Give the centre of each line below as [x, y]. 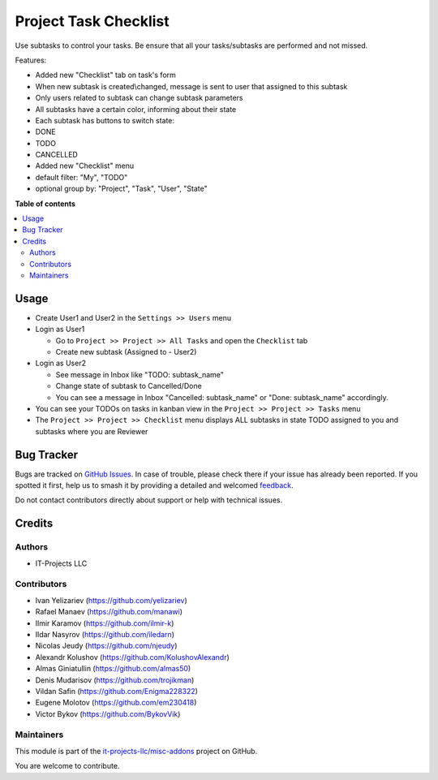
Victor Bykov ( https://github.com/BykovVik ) [108, 713]
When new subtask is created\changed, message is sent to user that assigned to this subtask [191, 86]
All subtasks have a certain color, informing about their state [136, 109]
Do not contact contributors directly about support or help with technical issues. [149, 500]
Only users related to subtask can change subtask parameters [139, 98]
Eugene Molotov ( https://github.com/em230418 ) [116, 703]
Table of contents [45, 204]
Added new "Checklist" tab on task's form [105, 75]
